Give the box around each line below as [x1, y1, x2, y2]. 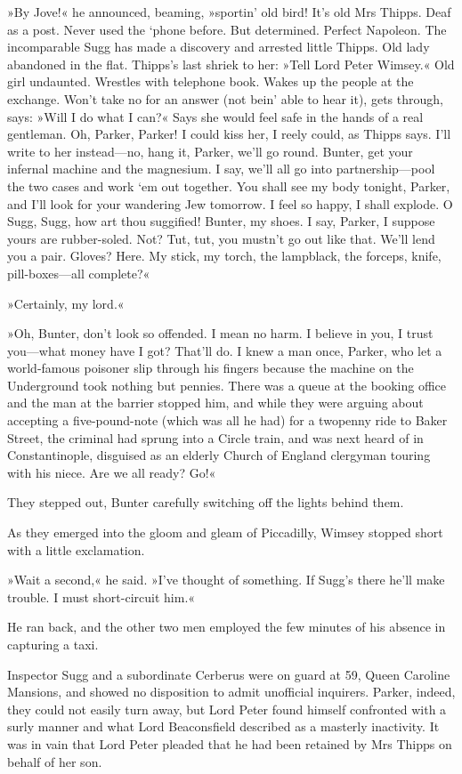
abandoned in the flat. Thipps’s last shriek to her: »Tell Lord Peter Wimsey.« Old [7, 54, 455, 73]
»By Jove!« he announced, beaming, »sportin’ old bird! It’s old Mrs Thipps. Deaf [7, 3, 451, 20]
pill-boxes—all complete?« [7, 263, 150, 282]
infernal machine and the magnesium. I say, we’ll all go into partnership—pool [7, 159, 435, 178]
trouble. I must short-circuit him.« [7, 587, 196, 606]
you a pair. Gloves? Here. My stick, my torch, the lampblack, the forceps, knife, [7, 246, 442, 265]
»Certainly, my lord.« [7, 294, 125, 312]
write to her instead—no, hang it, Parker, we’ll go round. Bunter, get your [7, 141, 413, 160]
